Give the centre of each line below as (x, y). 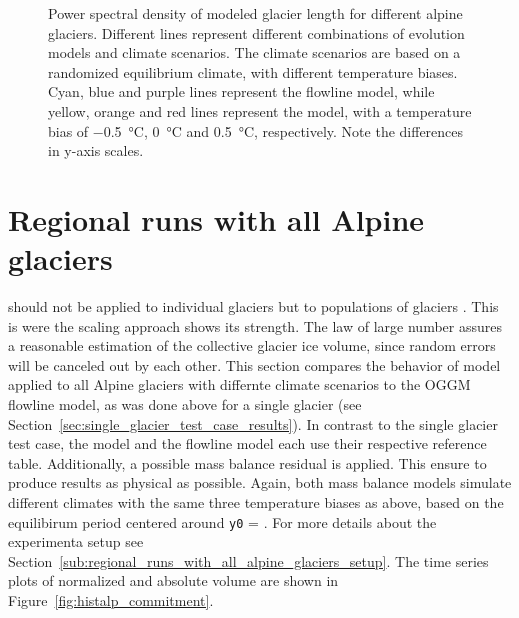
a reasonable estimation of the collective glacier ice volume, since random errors (252, 345)
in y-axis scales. (96, 150)
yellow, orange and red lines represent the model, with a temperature (260, 110)
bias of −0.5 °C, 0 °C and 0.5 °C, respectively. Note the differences (256, 130)
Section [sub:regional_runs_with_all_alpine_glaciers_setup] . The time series (248, 560)
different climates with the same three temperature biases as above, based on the (256, 502)
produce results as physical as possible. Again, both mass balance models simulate (260, 482)
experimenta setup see (76, 541)
